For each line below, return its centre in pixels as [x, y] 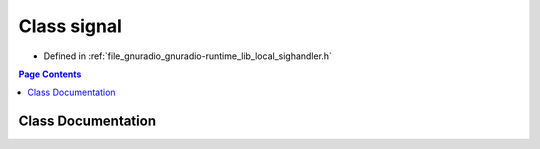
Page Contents [50, 74]
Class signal [70, 26]
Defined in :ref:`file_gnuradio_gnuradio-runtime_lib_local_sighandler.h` [187, 56]
